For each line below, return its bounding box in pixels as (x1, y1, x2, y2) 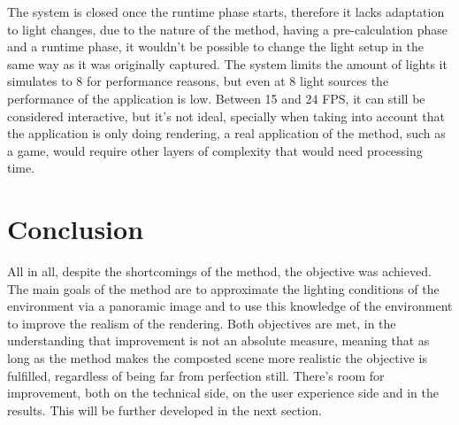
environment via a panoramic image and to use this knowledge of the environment (7, 297, 453, 315)
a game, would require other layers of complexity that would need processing (7, 141, 423, 159)
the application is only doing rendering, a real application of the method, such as (7, 124, 446, 143)
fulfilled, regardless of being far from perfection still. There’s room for (7, 366, 385, 384)
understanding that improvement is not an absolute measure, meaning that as (7, 331, 430, 350)
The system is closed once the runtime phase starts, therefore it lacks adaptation (7, 3, 445, 20)
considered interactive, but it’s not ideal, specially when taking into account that (7, 106, 445, 125)
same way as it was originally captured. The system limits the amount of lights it (7, 54, 448, 73)
